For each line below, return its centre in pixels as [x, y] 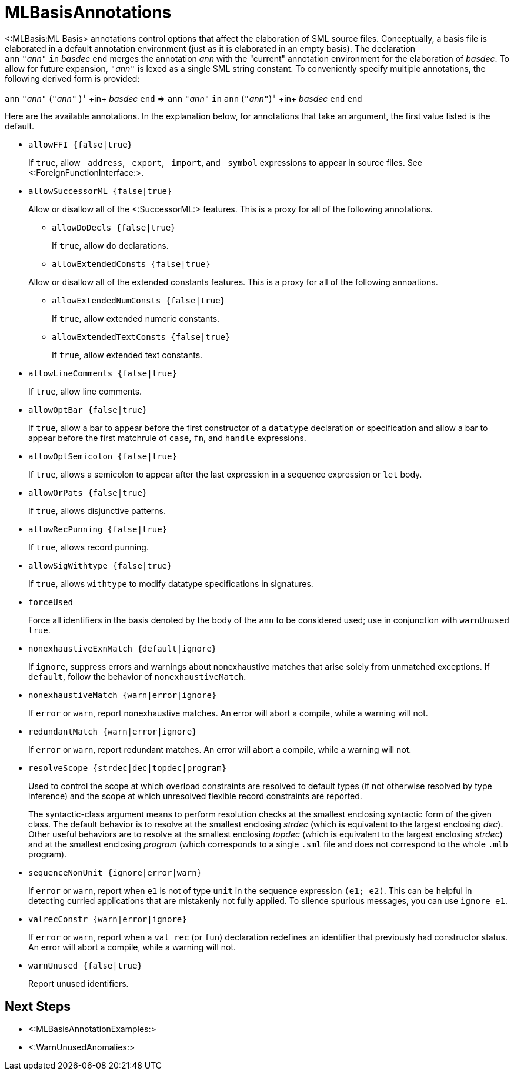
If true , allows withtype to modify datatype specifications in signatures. [171, 584]
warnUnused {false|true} [85, 966]
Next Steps [38, 1006]
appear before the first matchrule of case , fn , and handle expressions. [167, 438]
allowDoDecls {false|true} [114, 228]
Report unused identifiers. [79, 984]
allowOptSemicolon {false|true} [103, 457]
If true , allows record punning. [89, 547]
